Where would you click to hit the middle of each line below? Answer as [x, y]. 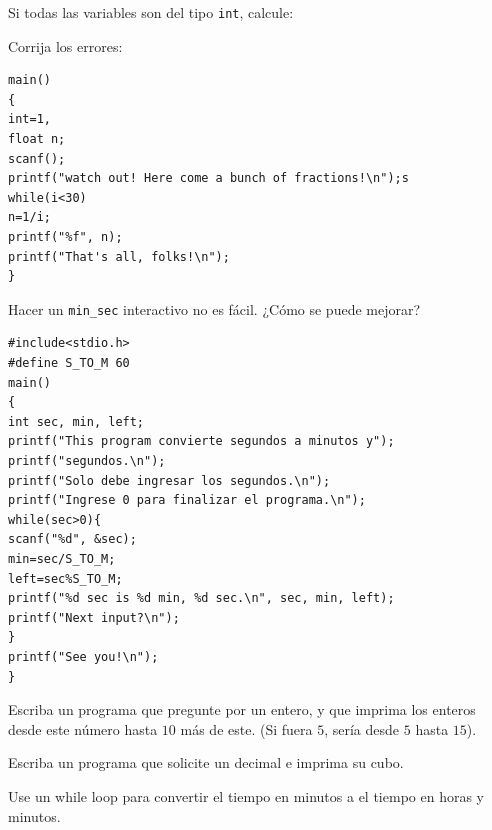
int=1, [29, 119]
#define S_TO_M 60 [69, 363]
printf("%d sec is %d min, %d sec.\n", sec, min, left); [201, 598]
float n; [37, 139]
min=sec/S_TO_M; [62, 558]
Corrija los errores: [65, 45]
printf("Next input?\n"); [94, 617]
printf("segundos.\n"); [87, 461]
